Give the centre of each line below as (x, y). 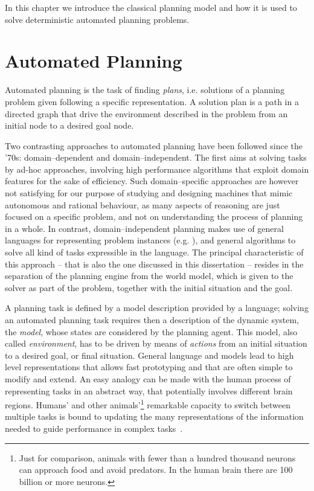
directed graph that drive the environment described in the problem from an (146, 113)
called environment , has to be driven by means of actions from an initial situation (156, 343)
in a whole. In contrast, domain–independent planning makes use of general (144, 228)
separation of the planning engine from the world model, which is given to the (149, 276)
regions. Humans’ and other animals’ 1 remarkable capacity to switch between (148, 404)
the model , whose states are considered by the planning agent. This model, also (151, 331)
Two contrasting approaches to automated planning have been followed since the (154, 145)
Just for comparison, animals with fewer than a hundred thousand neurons (157, 457)
